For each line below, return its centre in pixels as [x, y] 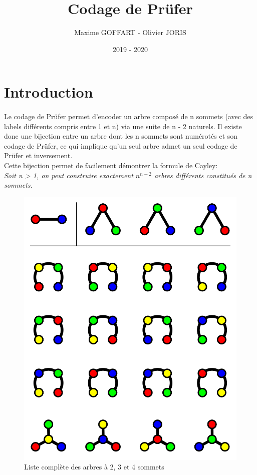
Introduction [49, 92]
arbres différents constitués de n [203, 175]
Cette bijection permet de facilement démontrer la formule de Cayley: [111, 165]
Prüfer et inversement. [38, 155]
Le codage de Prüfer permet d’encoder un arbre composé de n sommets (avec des [129, 116]
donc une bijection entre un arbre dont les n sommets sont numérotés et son [121, 136]
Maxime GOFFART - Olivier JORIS [130, 32]
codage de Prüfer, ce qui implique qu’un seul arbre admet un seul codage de [121, 145]
